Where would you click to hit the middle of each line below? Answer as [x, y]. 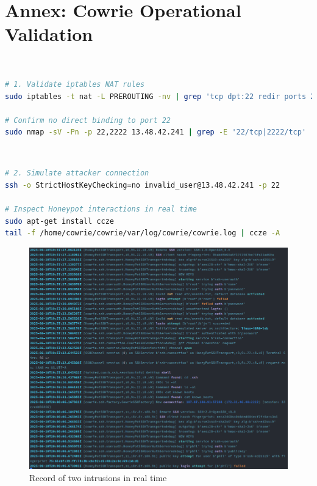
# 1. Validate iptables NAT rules [75, 84]
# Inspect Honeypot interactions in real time [101, 209]
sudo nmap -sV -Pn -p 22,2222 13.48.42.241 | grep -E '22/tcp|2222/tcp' [156, 132]
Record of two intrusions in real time [98, 477]
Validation [49, 34]
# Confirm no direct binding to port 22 [88, 120]
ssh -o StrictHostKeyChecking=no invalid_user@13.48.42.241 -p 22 [143, 186]
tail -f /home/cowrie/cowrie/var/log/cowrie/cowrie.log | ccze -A [143, 233]
